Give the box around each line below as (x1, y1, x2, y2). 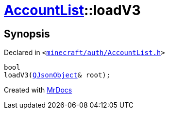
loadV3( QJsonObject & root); (4, 71, 111, 79)
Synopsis (4, 27, 50, 40)
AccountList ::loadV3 (4, 2, 141, 19)
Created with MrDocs (4, 86, 72, 94)
